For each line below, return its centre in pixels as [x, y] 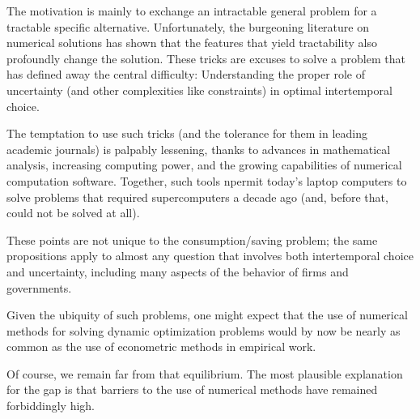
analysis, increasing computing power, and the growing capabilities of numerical [204, 165]
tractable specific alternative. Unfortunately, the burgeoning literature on [188, 26]
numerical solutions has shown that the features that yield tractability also [192, 43]
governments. [39, 287]
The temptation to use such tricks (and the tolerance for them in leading [187, 133]
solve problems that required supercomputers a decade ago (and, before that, [197, 197]
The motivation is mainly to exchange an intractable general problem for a [192, 11]
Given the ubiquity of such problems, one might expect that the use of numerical [207, 315]
